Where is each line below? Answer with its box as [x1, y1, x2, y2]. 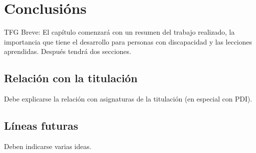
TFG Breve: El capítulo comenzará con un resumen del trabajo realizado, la [4, 27, 235, 37]
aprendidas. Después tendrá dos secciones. [4, 46, 131, 56]
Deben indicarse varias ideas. [4, 141, 92, 151]
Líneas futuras [4, 118, 78, 133]
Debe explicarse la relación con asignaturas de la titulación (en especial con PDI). [4, 94, 253, 104]
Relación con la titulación [4, 70, 138, 86]
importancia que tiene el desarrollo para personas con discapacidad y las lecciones [4, 36, 252, 47]
